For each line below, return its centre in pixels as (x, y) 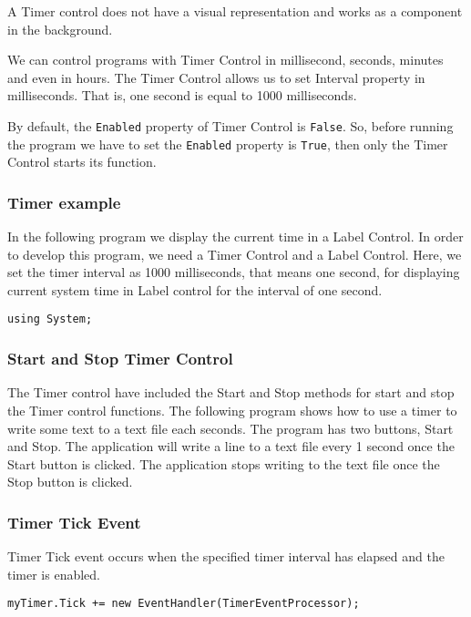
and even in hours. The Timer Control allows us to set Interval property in (216, 77)
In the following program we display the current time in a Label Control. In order (235, 237)
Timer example (64, 202)
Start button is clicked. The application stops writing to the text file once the (224, 463)
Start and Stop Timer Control (120, 359)
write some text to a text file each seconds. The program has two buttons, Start (230, 428)
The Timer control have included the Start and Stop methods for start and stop (231, 392)
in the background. (60, 29)
